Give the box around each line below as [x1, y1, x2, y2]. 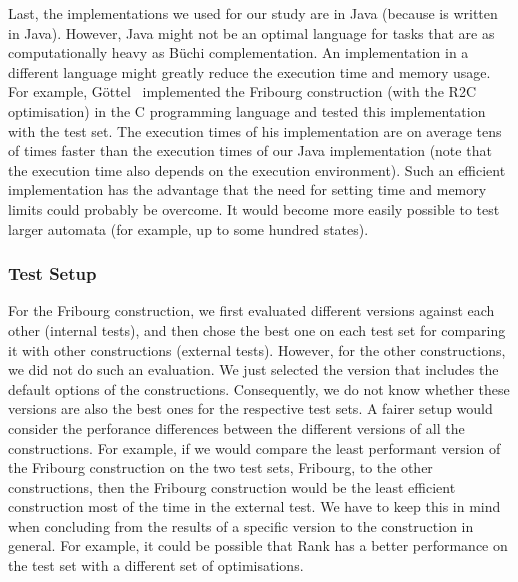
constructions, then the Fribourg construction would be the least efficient [8, 476, 456, 497]
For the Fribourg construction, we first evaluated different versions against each [8, 300, 495, 321]
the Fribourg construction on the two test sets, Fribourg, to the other [8, 457, 433, 478]
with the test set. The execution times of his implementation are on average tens [8, 120, 502, 141]
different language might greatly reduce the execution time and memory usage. [8, 61, 491, 82]
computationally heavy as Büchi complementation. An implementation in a [8, 42, 469, 63]
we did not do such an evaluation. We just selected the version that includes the [8, 359, 499, 380]
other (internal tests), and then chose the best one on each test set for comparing [8, 319, 506, 340]
